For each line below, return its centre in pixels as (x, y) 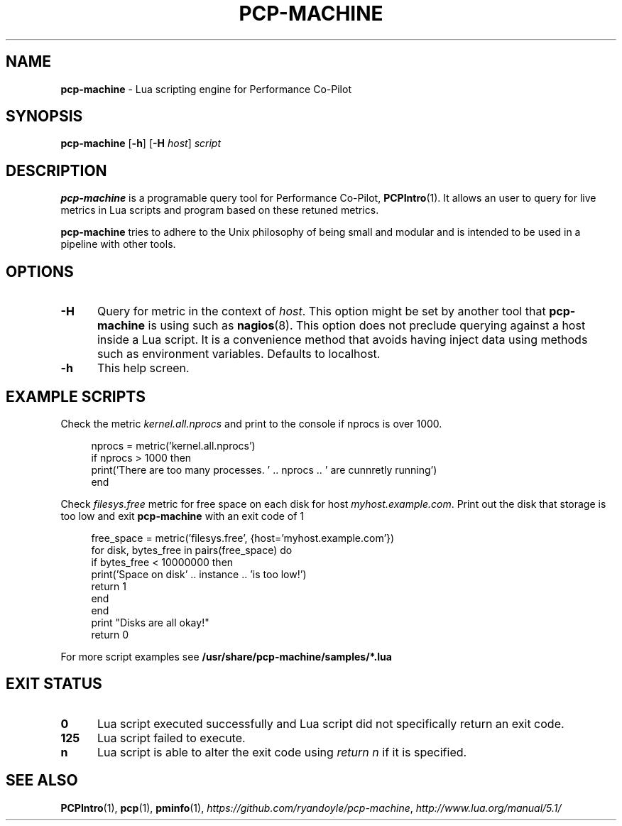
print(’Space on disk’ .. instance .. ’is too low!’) (199, 574)
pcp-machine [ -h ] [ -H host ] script (141, 143)
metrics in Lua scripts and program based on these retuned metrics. (220, 210)
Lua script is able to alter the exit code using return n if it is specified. (282, 752)
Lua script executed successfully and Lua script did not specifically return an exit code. (331, 723)
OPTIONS (40, 271)
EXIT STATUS (54, 684)
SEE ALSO (42, 781)
